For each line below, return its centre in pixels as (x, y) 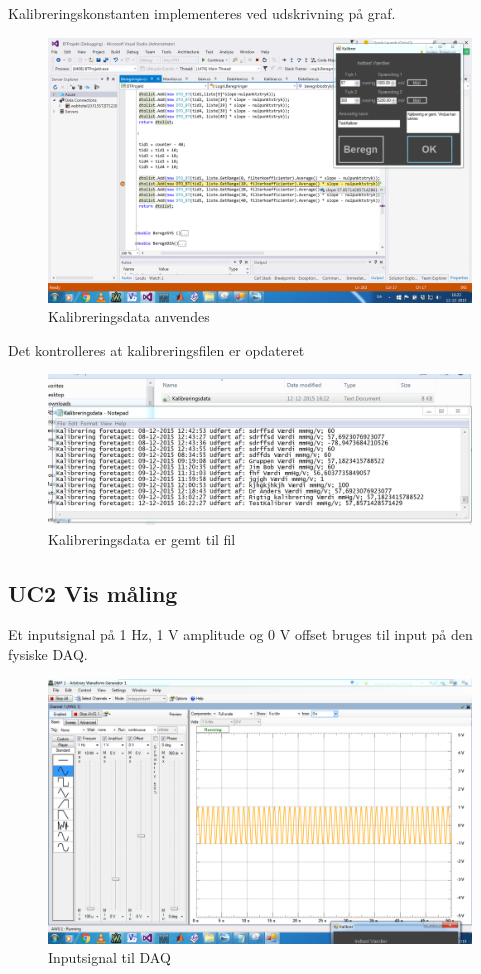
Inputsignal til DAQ (109, 957)
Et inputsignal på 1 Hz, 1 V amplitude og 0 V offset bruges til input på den (240, 634)
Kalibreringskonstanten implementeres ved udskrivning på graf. (202, 13)
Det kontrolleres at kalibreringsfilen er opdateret (156, 349)
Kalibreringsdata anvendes (129, 316)
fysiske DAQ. (48, 654)
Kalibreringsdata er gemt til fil (142, 538)
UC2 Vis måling (93, 592)
